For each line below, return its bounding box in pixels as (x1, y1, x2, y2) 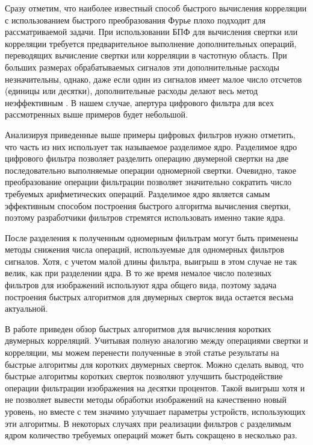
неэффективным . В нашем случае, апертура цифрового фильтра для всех (5, 96, 274, 109)
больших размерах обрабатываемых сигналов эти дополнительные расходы (5, 60, 279, 73)
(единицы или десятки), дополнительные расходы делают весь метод (5, 84, 258, 97)
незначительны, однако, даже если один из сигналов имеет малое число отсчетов (5, 72, 302, 85)
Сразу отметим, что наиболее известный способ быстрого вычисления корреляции (5, 2, 307, 14)
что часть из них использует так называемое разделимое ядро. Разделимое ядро (5, 140, 297, 153)
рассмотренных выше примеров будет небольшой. (5, 108, 188, 121)
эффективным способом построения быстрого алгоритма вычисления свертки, (5, 199, 291, 212)
